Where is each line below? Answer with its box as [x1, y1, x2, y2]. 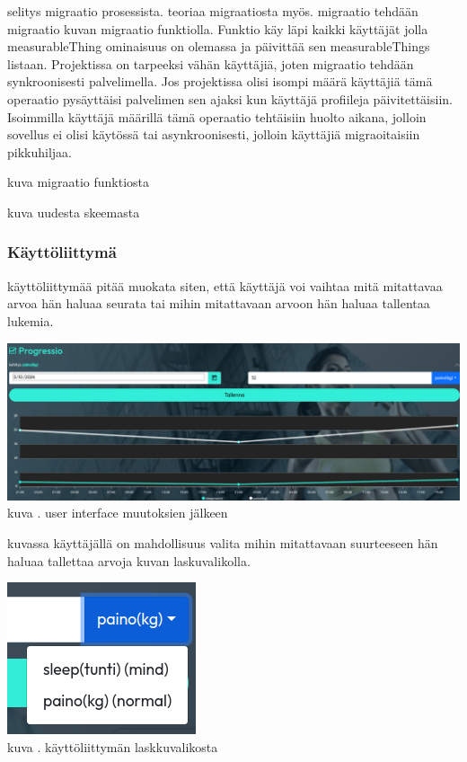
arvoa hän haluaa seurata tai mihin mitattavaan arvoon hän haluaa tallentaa [7, 294, 430, 313]
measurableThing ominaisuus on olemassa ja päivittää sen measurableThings [7, 37, 430, 56]
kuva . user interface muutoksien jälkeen [7, 503, 228, 522]
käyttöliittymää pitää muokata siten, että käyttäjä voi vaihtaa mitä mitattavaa [7, 276, 443, 295]
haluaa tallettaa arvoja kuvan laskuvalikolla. [7, 551, 251, 570]
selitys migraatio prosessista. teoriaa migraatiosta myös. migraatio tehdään [7, 2, 419, 20]
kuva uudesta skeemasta [7, 202, 140, 221]
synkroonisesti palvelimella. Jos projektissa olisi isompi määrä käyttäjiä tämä [7, 72, 433, 91]
